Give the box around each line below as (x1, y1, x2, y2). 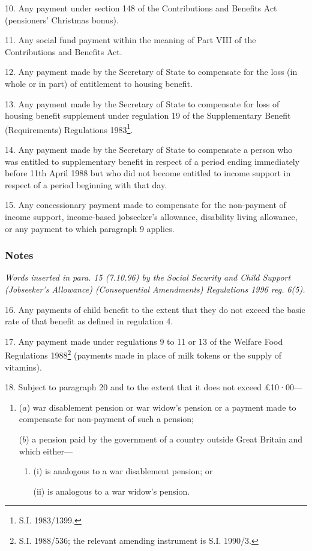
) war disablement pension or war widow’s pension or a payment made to (26, 401, 296, 413)
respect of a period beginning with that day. (5, 178, 167, 191)
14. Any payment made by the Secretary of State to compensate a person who (5, 143, 293, 155)
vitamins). (5, 360, 42, 373)
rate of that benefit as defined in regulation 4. (5, 315, 173, 327)
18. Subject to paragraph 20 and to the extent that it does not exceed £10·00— (5, 381, 302, 393)
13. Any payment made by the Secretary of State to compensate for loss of (5, 97, 280, 110)
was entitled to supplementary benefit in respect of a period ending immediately (5, 155, 300, 167)
